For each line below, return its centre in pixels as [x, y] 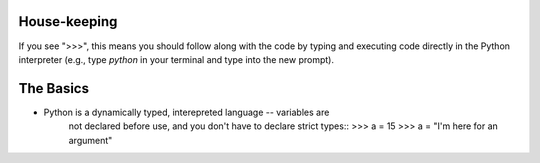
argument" [90, 140]
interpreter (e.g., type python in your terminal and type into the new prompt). [176, 59]
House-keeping [68, 21]
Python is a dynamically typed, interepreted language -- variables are [186, 112]
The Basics [54, 88]
